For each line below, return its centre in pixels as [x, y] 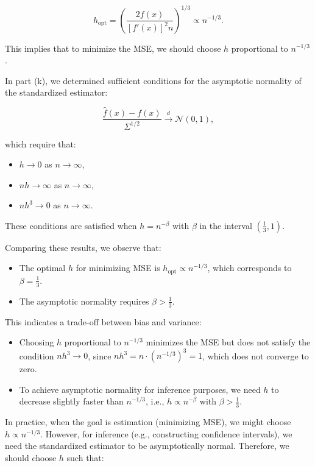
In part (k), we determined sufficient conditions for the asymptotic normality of [153, 80]
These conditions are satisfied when [71, 225]
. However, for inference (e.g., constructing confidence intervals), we [166, 433]
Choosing [37, 342]
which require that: [41, 143]
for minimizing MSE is [118, 268]
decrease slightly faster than [71, 401]
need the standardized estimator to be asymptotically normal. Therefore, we [147, 446]
